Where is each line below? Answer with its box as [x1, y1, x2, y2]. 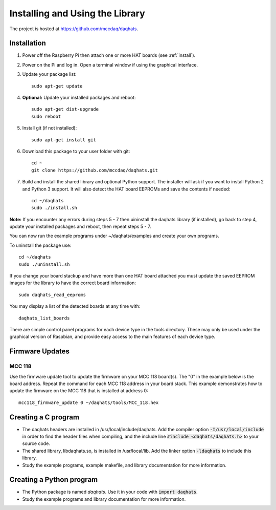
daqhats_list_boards [18, 315, 70, 321]
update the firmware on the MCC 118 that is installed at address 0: [9, 388, 148, 394]
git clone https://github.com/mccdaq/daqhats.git [31, 167, 158, 173]
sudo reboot [31, 113, 61, 119]
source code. [22, 440, 51, 447]
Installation [9, 39, 46, 48]
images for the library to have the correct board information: [9, 280, 136, 286]
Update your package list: [22, 71, 77, 77]
